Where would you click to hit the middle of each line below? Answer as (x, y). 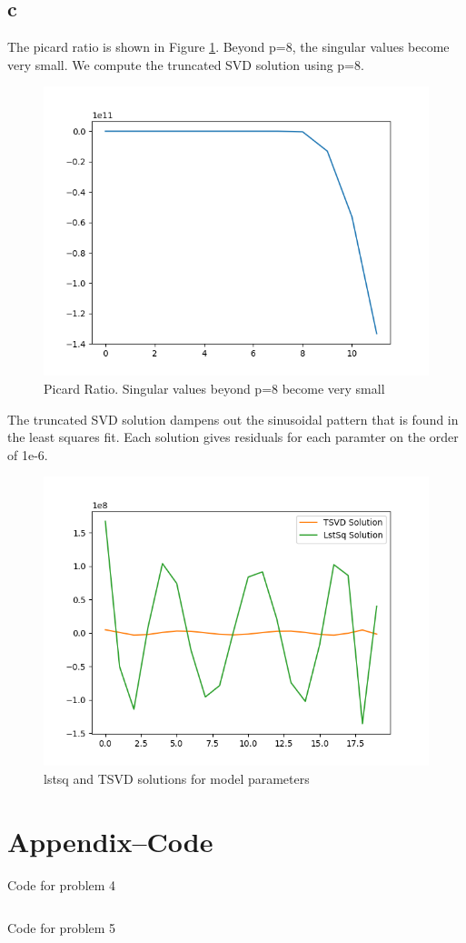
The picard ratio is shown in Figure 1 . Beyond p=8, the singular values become (228, 47)
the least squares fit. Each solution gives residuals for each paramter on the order (233, 437)
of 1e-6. (28, 454)
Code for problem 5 (62, 928)
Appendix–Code (110, 841)
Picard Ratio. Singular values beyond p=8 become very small (214, 388)
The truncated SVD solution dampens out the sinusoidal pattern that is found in (233, 419)
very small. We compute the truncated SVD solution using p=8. (186, 64)
